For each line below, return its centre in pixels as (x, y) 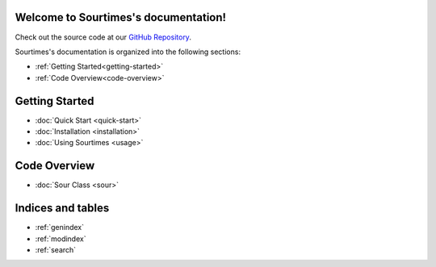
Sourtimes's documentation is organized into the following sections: (128, 52)
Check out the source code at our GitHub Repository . (103, 37)
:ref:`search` (56, 249)
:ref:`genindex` (60, 227)
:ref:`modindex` (61, 239)
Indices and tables (62, 209)
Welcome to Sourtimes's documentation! (120, 17)
